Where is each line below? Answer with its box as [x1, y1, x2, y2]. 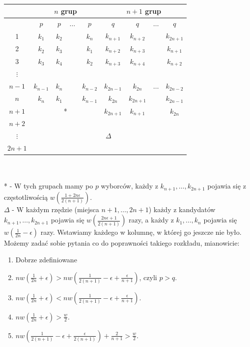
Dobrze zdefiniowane [15, 254, 77, 264]
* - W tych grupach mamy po [4, 181, 93, 191]
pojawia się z [207, 181, 246, 191]
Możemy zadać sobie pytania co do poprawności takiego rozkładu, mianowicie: [4, 238, 240, 248]
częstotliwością [4, 191, 48, 202]
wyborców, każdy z [101, 181, 158, 191]
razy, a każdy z [129, 215, 174, 225]
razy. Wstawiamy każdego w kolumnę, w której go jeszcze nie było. [40, 227, 242, 237]
